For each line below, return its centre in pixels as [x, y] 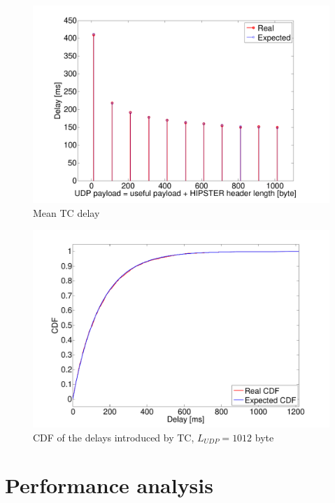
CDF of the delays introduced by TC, [114, 437]
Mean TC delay [66, 212]
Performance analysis [109, 485]
